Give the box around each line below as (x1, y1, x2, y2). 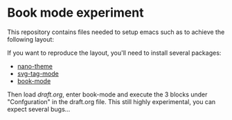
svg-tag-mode (17, 69, 59, 78)
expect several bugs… (7, 105, 71, 113)
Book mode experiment (7, 5, 144, 21)
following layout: (7, 35, 54, 43)
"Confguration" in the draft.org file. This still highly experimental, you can (7, 97, 216, 105)
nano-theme (17, 62, 53, 70)
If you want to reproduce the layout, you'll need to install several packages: (7, 49, 222, 57)
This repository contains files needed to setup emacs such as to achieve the (7, 28, 225, 36)
